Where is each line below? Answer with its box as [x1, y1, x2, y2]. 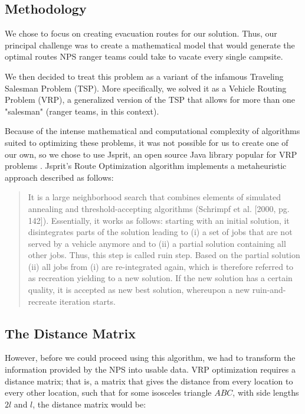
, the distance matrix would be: [32, 397, 146, 410]
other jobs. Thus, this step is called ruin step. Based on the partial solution [28, 249, 300, 261]
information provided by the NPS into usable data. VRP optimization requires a [5, 363, 296, 376]
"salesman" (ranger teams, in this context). [5, 105, 159, 117]
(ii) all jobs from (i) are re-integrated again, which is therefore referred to [28, 260, 294, 272]
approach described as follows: [5, 171, 114, 183]
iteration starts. [59, 295, 116, 307]
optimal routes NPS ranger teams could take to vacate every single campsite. [5, 50, 283, 63]
